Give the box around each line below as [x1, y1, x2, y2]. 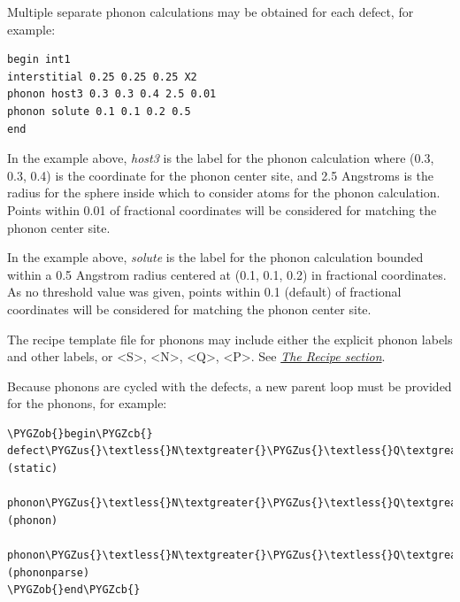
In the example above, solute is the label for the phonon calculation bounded [7, 248, 424, 266]
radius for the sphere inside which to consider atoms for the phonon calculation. [7, 183, 441, 202]
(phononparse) [7, 566, 90, 579]
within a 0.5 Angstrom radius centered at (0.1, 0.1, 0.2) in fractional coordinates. [7, 265, 447, 283]
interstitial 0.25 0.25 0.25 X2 [7, 70, 197, 83]
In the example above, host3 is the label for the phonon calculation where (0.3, [7, 149, 434, 167]
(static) [7, 462, 58, 475]
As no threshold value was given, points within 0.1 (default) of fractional [7, 282, 402, 301]
